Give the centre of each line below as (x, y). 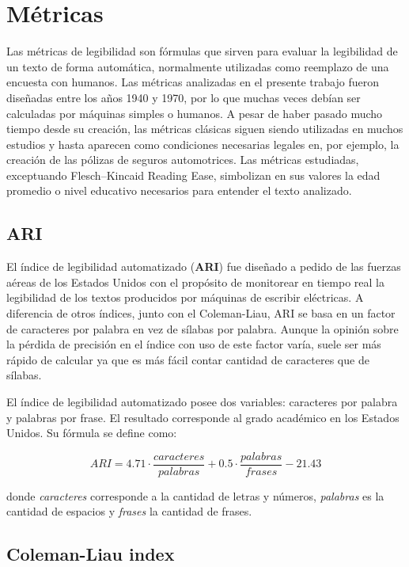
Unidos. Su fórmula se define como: (92, 433)
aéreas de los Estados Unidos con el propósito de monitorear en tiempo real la (195, 282)
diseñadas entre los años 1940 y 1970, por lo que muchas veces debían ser (184, 97)
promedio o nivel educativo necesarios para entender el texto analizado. (179, 190)
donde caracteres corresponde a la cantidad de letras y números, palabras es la (195, 495)
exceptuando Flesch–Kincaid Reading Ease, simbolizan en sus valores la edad (193, 175)
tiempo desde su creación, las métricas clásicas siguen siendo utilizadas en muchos (205, 129)
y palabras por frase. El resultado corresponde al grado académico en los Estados (203, 417)
